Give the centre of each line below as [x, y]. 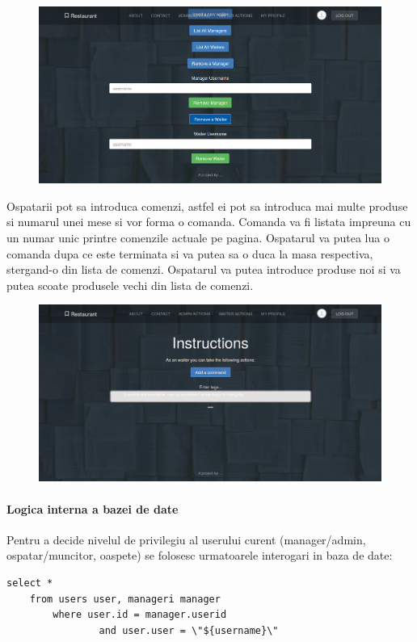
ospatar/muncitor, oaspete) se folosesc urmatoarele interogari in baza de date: [200, 555]
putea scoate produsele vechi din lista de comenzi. [130, 285]
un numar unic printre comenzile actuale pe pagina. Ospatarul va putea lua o [198, 238]
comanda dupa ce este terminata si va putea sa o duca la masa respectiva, [190, 253]
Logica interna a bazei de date [93, 508]
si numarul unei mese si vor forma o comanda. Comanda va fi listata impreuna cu [209, 222]
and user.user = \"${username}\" [189, 630]
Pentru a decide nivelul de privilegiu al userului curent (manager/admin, [186, 539]
